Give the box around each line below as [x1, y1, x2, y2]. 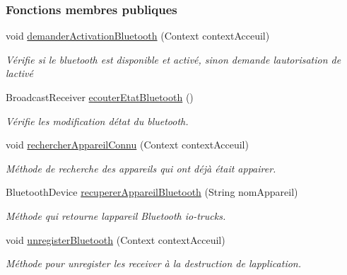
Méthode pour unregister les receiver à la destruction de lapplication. [6, 256, 302, 271]
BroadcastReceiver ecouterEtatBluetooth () [6, 90, 194, 104]
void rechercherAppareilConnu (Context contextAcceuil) [6, 137, 249, 152]
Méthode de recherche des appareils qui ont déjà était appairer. [6, 160, 276, 175]
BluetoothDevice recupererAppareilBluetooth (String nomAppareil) [6, 185, 298, 199]
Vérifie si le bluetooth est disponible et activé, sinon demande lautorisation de [6, 52, 341, 66]
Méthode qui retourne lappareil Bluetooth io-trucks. [6, 208, 226, 223]
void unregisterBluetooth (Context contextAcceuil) [6, 232, 225, 247]
